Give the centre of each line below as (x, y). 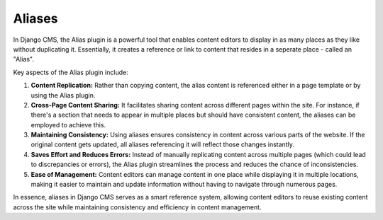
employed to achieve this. (68, 125)
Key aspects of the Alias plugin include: (71, 72)
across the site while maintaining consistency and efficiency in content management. (137, 207)
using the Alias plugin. (63, 95)
